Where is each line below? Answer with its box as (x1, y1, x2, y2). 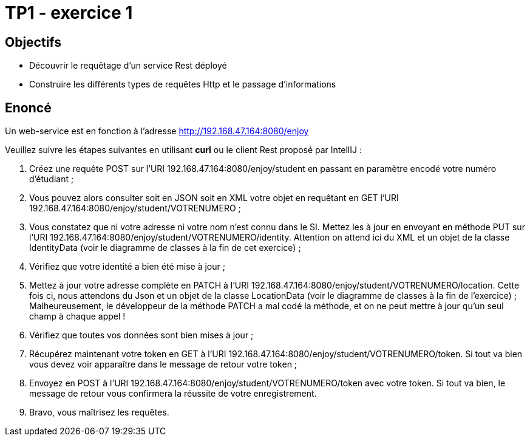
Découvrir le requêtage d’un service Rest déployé (29, 60, 227, 71)
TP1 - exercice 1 (5, 2, 133, 23)
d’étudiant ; (29, 174, 74, 185)
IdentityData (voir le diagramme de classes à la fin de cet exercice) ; (29, 242, 301, 253)
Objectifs (5, 34, 62, 50)
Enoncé (5, 100, 52, 115)
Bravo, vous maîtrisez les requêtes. (29, 407, 169, 418)
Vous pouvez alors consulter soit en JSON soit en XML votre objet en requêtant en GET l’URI (29, 193, 399, 203)
